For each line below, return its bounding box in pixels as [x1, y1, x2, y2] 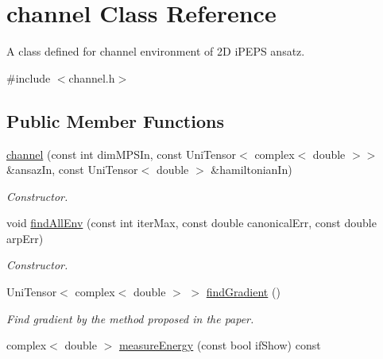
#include [6, 69, 51, 86]
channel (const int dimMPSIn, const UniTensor [6, 145, 237, 162]
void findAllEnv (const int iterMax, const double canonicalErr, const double [6, 214, 377, 231]
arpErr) [6, 230, 44, 246]
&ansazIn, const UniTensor [6, 161, 138, 178]
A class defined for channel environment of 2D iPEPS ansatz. [6, 43, 305, 60]
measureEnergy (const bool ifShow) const [118, 337, 321, 353]
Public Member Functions [6, 108, 224, 133]
